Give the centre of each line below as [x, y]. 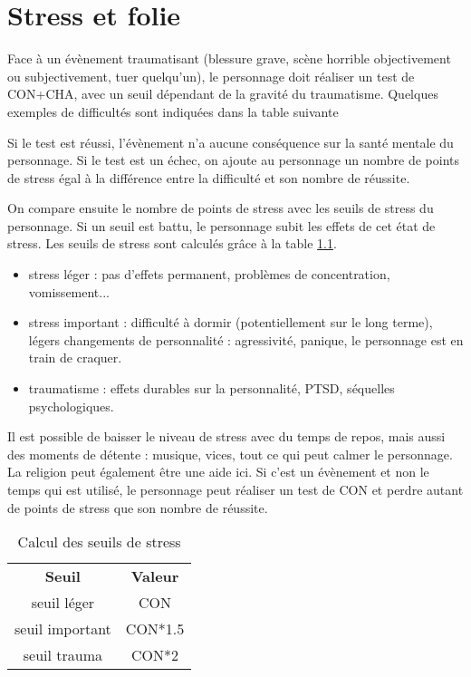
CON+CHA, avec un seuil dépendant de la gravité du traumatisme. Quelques [223, 94]
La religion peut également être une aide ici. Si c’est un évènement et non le [218, 472]
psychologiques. [71, 406]
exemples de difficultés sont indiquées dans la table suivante [173, 111]
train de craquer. [75, 358]
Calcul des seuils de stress [99, 542]
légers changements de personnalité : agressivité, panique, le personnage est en [246, 339]
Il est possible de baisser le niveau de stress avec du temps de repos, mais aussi [226, 436]
